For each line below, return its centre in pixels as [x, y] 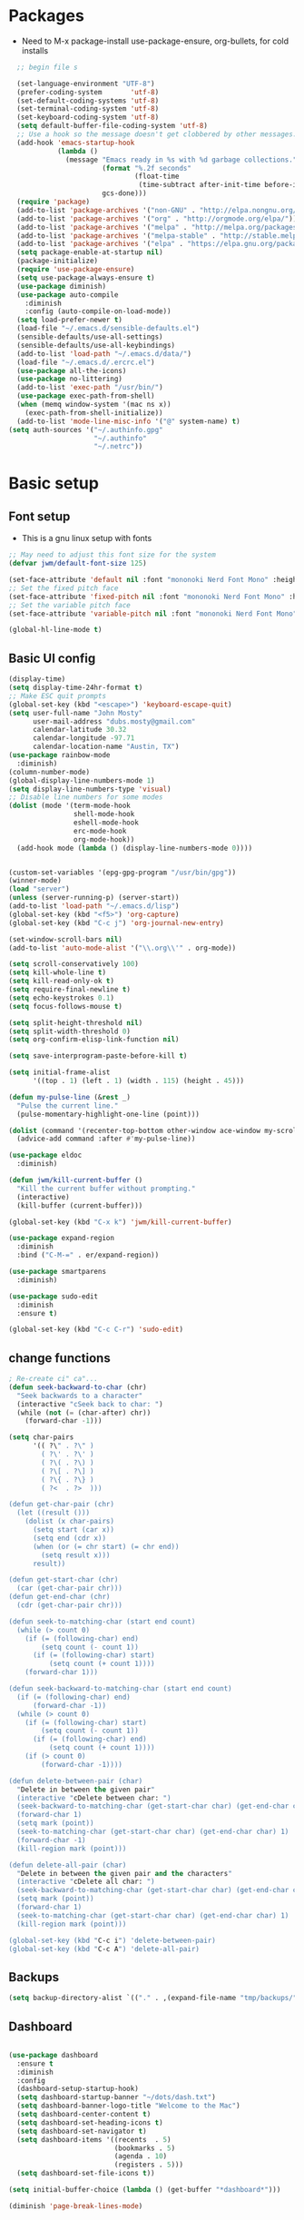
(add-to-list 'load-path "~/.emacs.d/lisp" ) [94, 906]
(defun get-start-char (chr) [64, 1580]
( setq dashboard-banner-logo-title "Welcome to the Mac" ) [129, 2106]
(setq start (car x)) [74, 1530]
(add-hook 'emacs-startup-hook [76, 143]
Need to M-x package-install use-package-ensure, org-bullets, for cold [155, 41]
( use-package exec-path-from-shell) [86, 396]
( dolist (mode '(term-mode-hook [69, 806]
